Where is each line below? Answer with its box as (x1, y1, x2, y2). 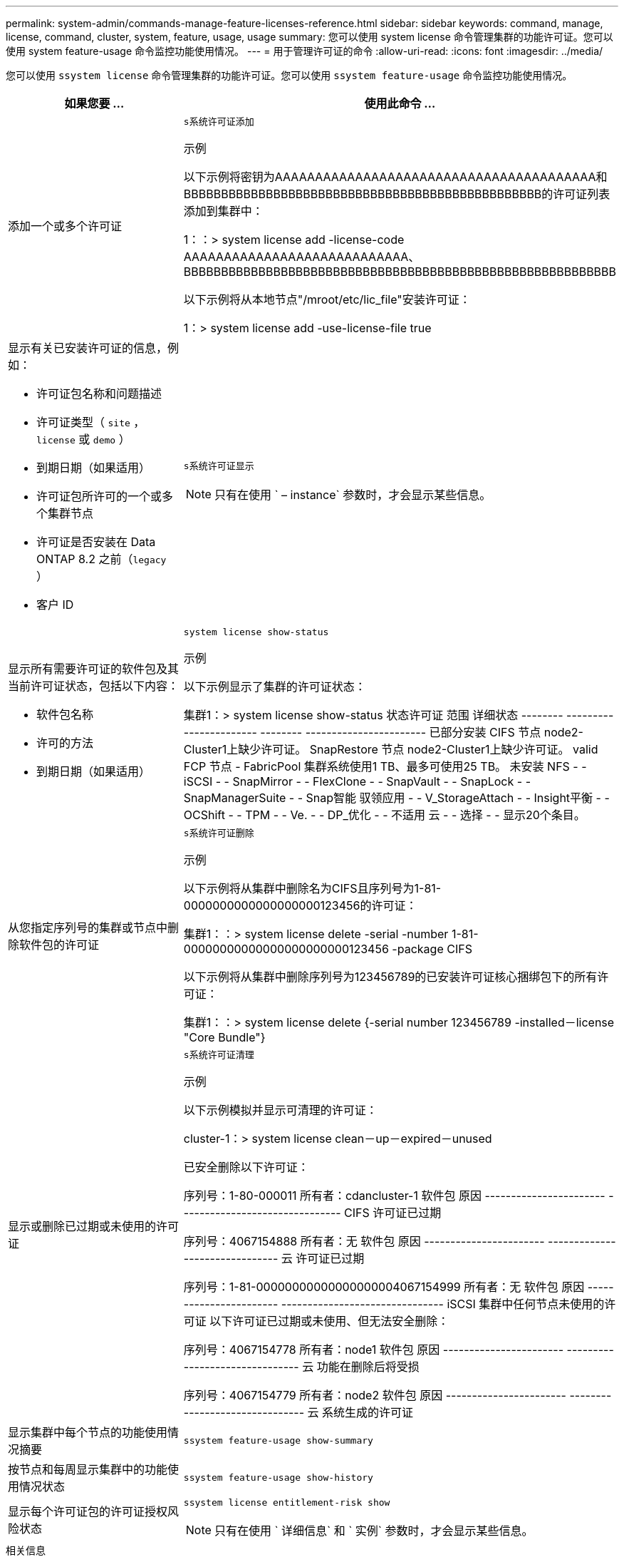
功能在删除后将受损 (316, 1360, 420, 1374)
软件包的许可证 (19, 937, 100, 952)
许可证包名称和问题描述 (36, 386, 162, 401)
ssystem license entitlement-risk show (183, 1497, 390, 1508)
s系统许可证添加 (183, 116, 254, 127)
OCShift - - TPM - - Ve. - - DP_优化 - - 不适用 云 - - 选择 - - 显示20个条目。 (183, 808, 586, 822)
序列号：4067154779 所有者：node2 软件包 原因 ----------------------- (183, 1388, 566, 1402)
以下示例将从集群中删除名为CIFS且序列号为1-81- (183, 881, 442, 895)
